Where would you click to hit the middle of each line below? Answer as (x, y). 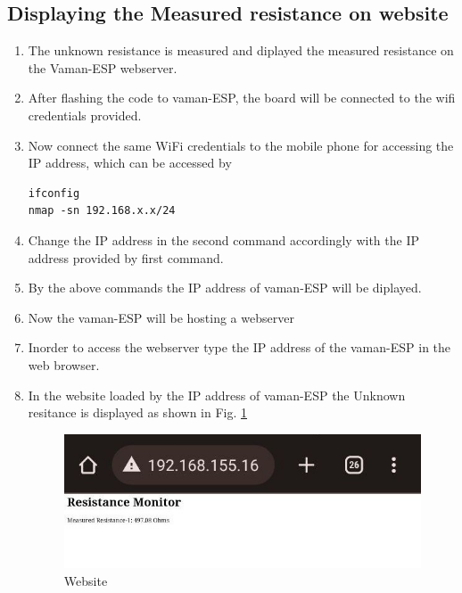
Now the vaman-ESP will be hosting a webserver (161, 317)
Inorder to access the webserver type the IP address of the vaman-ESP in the (239, 347)
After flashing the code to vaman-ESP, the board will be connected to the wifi (242, 98)
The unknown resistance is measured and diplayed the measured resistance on (241, 50)
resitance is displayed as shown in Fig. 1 (138, 412)
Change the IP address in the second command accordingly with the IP (223, 239)
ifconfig (54, 193)
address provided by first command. (126, 257)
